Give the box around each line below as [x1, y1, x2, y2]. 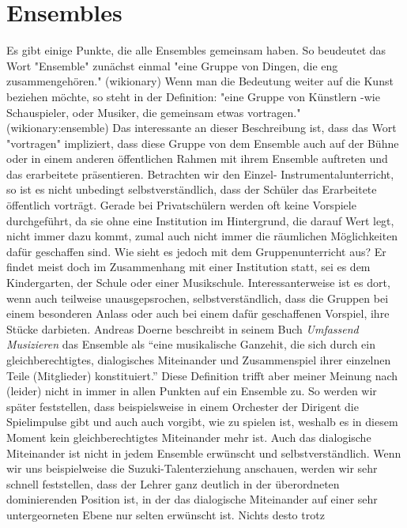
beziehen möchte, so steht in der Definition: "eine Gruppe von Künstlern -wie [6, 88, 380, 104]
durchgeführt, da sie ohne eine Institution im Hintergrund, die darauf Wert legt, [6, 212, 394, 228]
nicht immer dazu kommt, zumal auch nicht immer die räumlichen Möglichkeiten [6, 228, 398, 244]
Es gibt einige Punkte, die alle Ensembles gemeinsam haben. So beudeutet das [6, 42, 386, 58]
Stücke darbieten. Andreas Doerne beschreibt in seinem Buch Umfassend [6, 320, 359, 337]
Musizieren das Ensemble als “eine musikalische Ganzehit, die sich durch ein [6, 336, 375, 353]
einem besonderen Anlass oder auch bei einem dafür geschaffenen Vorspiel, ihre [6, 305, 390, 322]
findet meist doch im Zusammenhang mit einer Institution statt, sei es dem [6, 258, 371, 275]
